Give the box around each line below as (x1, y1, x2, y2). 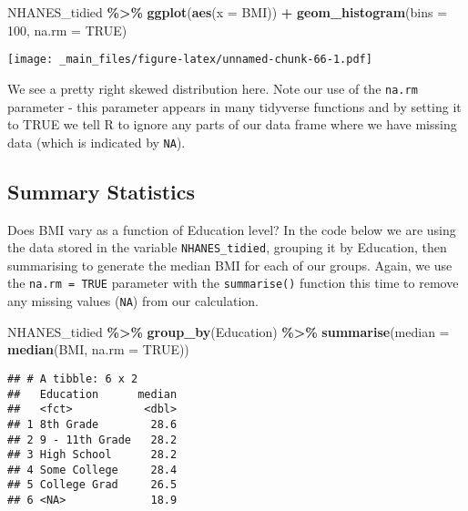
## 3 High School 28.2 (7, 448, 178, 462)
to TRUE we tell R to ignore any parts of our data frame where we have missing (7, 115, 457, 134)
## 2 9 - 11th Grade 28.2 (7, 433, 178, 446)
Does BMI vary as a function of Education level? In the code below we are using (7, 220, 456, 239)
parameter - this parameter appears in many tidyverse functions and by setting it (7, 97, 462, 116)
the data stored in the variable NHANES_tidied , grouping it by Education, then (7, 238, 447, 257)
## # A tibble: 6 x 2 (7, 372, 138, 385)
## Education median (7, 387, 178, 401)
